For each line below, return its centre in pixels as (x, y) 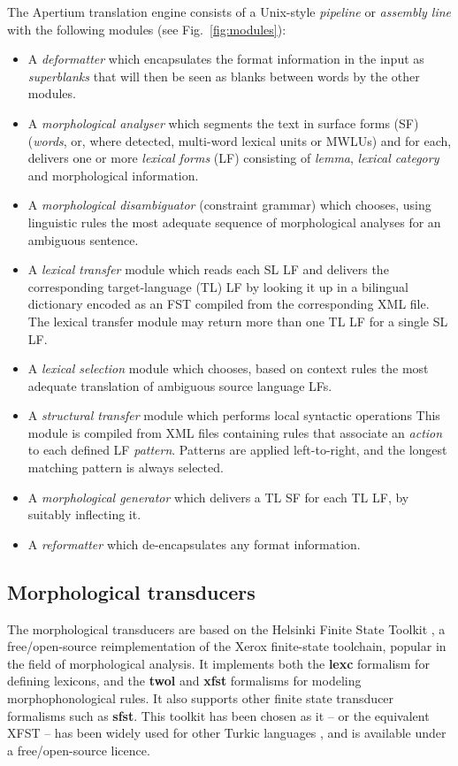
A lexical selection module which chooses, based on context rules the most (228, 368)
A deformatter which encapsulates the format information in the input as (226, 59)
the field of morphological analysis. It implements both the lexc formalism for (218, 663)
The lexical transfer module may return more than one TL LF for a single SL (238, 321)
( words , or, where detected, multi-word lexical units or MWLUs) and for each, (240, 140)
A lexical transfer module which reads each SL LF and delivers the (208, 269)
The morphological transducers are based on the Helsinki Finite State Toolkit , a (226, 628)
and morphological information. (113, 175)
